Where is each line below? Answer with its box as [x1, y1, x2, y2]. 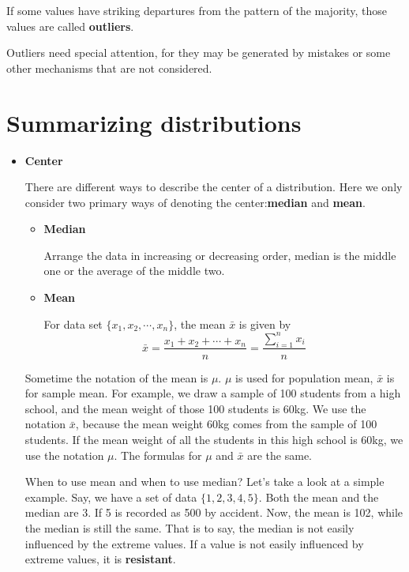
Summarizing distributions [6, 106, 302, 138]
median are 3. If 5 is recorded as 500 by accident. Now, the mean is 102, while [24, 504, 403, 521]
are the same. [247, 446, 313, 463]
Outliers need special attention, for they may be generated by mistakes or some [6, 44, 391, 61]
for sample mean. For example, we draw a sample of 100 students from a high [24, 385, 401, 401]
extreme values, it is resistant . [24, 551, 176, 567]
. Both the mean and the [258, 488, 379, 505]
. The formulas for [114, 446, 202, 463]
